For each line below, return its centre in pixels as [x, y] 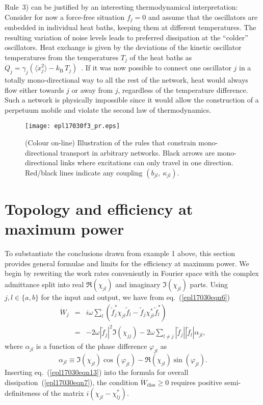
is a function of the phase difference [91, 346]
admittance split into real [44, 284]
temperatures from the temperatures [62, 57]
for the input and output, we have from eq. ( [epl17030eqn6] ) [135, 297]
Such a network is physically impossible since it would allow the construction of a [132, 100]
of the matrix [63, 393]
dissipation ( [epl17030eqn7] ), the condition [71, 382]
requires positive [196, 382]
